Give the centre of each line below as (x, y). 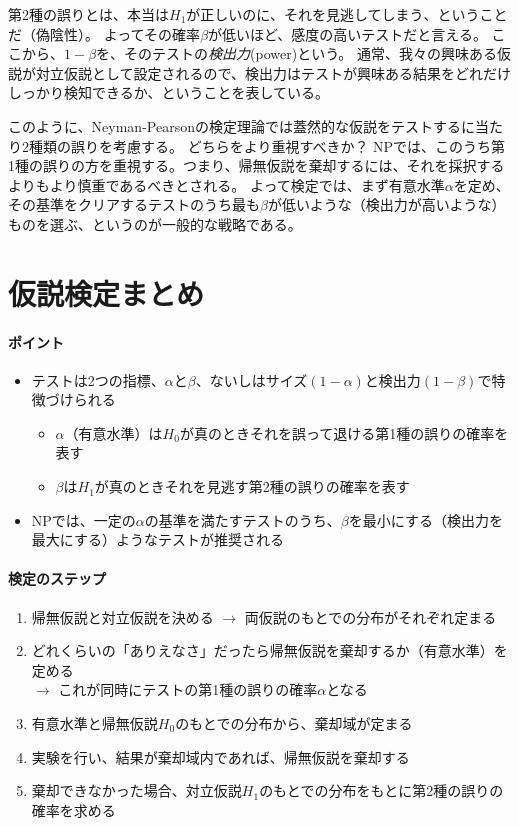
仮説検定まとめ (106, 292)
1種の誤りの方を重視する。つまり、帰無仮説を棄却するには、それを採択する (256, 165)
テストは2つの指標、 (98, 379)
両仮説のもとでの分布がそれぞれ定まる (370, 616)
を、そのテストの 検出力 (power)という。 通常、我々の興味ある (296, 53)
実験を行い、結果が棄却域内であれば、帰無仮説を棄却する (220, 756)
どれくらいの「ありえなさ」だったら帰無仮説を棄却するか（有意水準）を (269, 650)
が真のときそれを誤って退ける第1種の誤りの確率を (344, 432)
